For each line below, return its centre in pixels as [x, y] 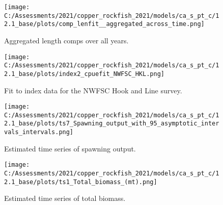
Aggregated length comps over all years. [66, 40]
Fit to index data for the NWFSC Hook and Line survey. [93, 90]
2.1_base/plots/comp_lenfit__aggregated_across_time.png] [104, 24]
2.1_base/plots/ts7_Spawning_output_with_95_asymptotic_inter [112, 124]
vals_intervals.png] [39, 132]
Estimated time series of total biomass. [65, 198]
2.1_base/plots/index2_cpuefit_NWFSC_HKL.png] [84, 74]
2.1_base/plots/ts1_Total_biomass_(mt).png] [81, 182]
